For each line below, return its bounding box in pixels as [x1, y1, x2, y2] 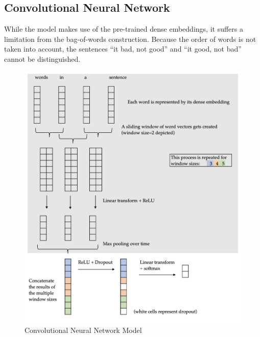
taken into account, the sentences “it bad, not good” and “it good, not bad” [4, 43, 242, 54]
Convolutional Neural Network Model [25, 324, 142, 335]
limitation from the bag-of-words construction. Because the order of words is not [4, 33, 256, 44]
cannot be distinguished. [4, 53, 81, 64]
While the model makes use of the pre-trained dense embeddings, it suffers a [4, 23, 243, 34]
